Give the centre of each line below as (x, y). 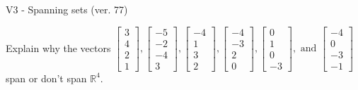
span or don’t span (46, 78)
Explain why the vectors (58, 47)
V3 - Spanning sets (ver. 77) (67, 9)
